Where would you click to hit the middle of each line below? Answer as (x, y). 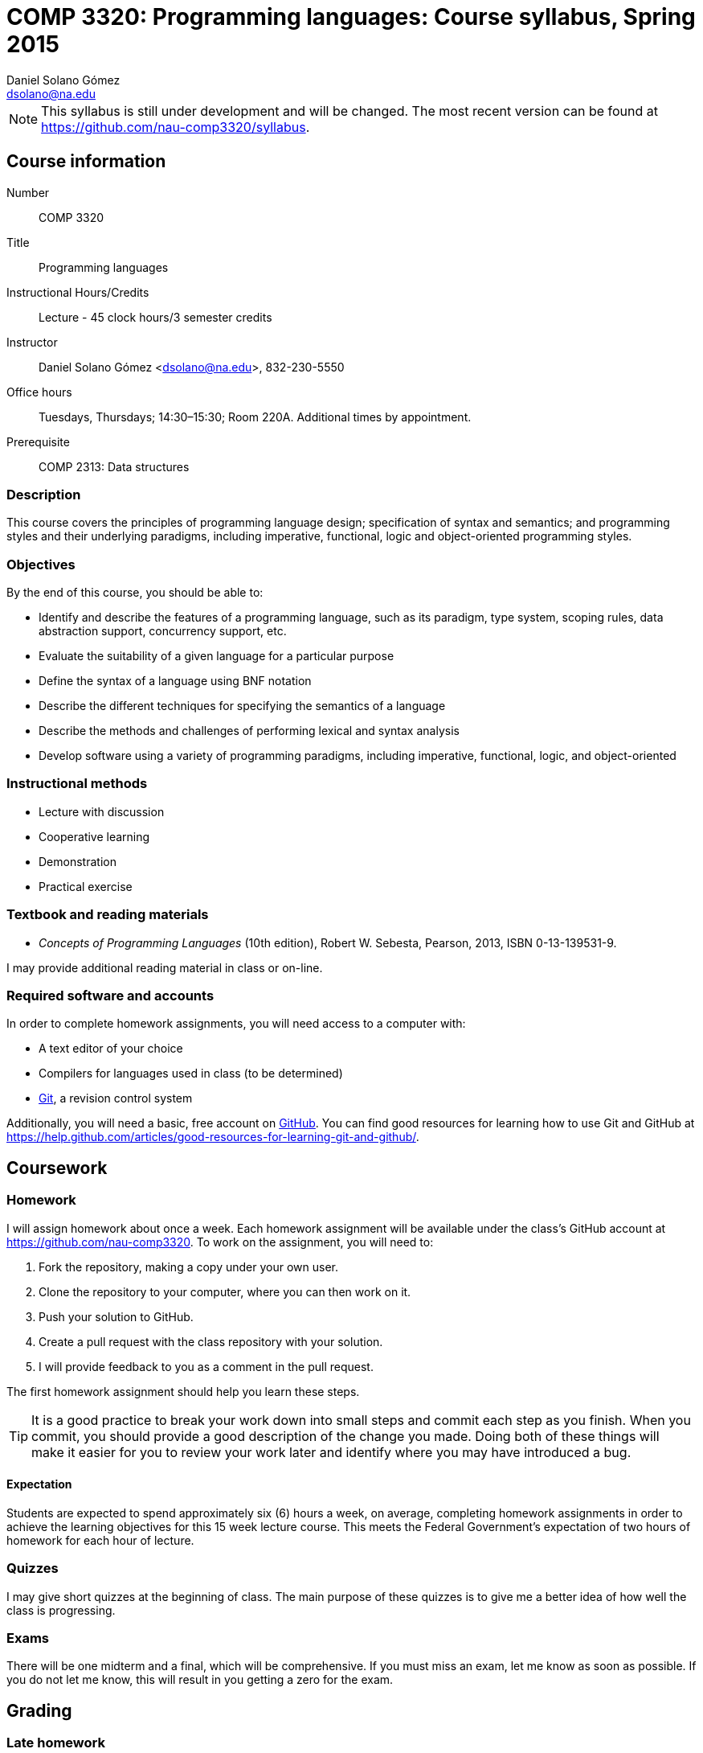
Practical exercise (86, 886)
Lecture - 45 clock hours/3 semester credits (155, 317)
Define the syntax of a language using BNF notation (175, 681)
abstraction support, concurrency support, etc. (163, 631)
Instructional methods (77, 784)
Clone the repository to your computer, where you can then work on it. (225, 1291)
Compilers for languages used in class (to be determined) (191, 1074)
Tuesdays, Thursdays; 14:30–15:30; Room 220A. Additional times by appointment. (255, 417)
